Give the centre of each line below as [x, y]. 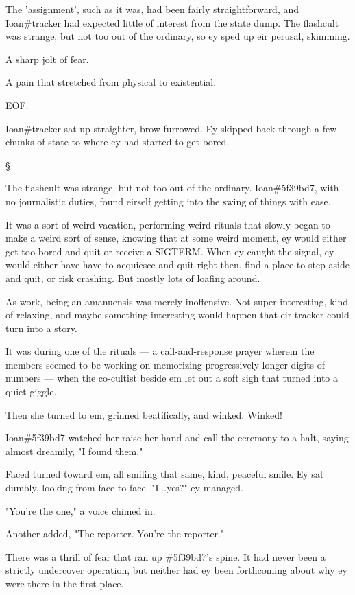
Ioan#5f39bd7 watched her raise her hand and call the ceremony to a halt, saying [177, 437]
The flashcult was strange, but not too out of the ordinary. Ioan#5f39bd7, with [172, 188]
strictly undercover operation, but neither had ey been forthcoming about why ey [176, 570]
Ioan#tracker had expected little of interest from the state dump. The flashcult [172, 22]
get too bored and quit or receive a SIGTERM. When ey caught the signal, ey [170, 251]
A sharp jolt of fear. [47, 59]
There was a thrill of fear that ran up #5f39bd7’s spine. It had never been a [166, 556]
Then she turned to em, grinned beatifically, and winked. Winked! [144, 414]
